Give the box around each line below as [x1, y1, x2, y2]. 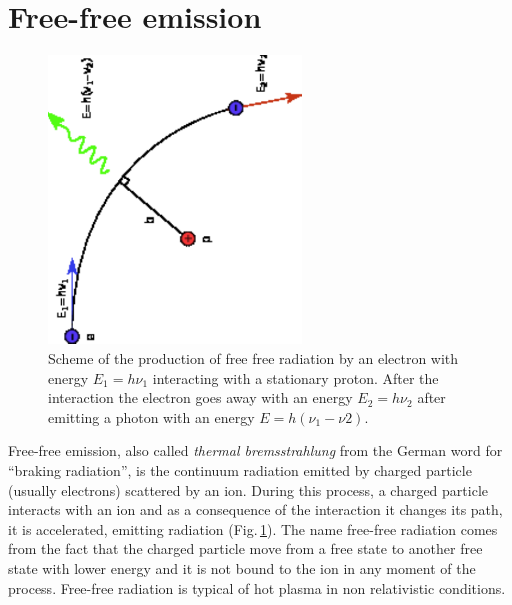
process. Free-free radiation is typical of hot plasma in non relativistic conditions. [8, 577, 506, 598]
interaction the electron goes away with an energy [48, 387, 353, 408]
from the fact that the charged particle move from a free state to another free [8, 538, 483, 559]
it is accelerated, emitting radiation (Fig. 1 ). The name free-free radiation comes [8, 518, 498, 539]
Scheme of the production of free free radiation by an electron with [48, 348, 459, 369]
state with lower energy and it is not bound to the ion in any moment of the [8, 557, 476, 578]
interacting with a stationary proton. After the [152, 367, 439, 388]
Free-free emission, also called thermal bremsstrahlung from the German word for [8, 440, 503, 461]
